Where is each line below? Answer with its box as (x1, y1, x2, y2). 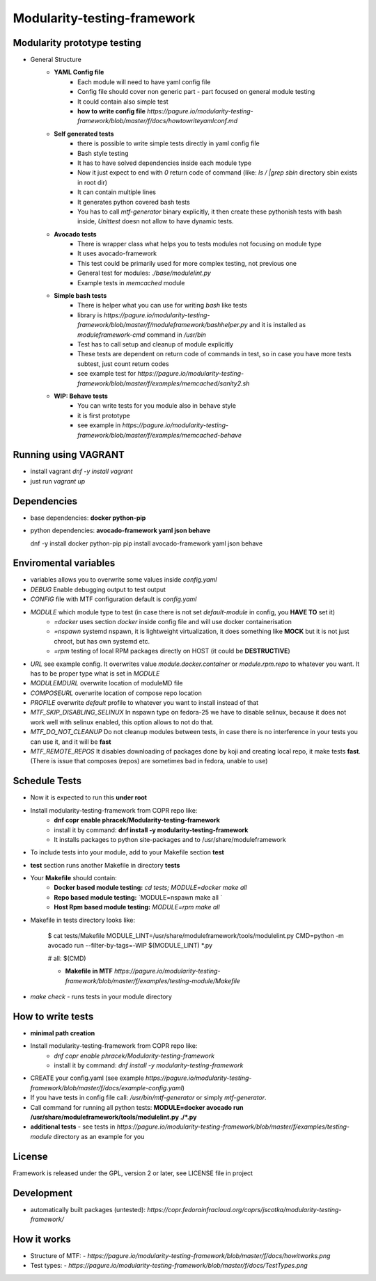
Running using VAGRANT (13, 449, 125, 461)
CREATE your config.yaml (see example (30, 1074, 144, 1082)
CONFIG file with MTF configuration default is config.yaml (30, 595, 197, 603)
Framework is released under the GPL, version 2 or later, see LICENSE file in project (13, 1169, 253, 1177)
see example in (77, 421, 121, 429)
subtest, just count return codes (77, 359, 170, 368)
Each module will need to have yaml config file (77, 77, 211, 86)
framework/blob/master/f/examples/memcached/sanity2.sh (77, 379, 250, 388)
